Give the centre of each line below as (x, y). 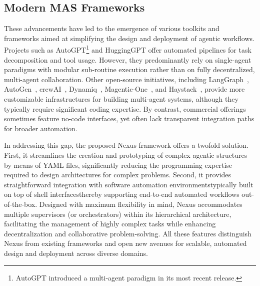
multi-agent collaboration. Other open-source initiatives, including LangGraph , (126, 79)
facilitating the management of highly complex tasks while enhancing (110, 224)
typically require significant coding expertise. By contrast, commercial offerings (125, 108)
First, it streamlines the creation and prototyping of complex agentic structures (126, 155)
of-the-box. (21, 204)
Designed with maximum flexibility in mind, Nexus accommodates (141, 204)
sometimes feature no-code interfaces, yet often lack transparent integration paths (129, 118)
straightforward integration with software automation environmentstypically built (129, 184)
